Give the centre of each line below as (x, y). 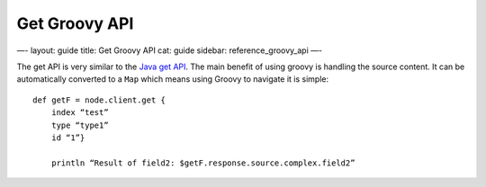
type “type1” (80, 125)
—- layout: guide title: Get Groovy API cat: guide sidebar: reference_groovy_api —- (170, 50)
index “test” (80, 113)
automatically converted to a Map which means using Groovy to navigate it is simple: (173, 79)
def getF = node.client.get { (99, 100)
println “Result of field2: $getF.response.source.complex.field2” (203, 163)
